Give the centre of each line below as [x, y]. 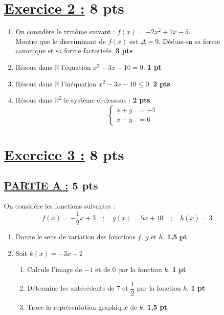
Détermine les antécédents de [71, 288]
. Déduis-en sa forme [189, 41]
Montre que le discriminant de [61, 41]
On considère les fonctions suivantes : [60, 206]
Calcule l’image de [55, 269]
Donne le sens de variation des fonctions [75, 236]
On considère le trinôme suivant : [65, 31]
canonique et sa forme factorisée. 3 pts [74, 51]
